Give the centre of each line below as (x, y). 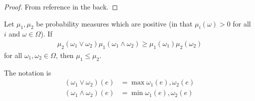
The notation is (28, 72)
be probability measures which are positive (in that (114, 23)
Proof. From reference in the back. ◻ (61, 6)
